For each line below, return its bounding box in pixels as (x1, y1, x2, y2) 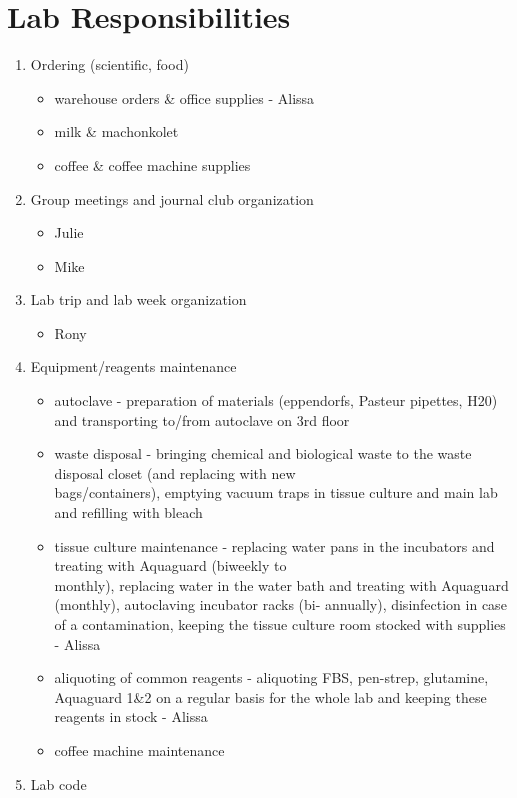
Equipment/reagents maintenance (30, 356, 237, 377)
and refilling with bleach (54, 502, 203, 523)
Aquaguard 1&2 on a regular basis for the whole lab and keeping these (54, 686, 487, 707)
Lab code (30, 773, 87, 794)
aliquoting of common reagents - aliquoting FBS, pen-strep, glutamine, (54, 667, 489, 688)
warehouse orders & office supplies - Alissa (54, 87, 315, 108)
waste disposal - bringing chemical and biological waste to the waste (54, 443, 472, 464)
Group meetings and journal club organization (30, 188, 314, 209)
